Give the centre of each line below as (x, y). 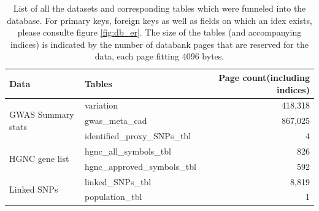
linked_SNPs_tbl (118, 181)
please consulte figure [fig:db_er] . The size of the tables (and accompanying (159, 32)
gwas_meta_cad (116, 121)
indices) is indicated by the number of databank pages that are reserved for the (159, 44)
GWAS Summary (42, 114)
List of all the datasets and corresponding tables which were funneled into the (159, 8)
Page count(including (264, 77)
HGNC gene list (39, 159)
